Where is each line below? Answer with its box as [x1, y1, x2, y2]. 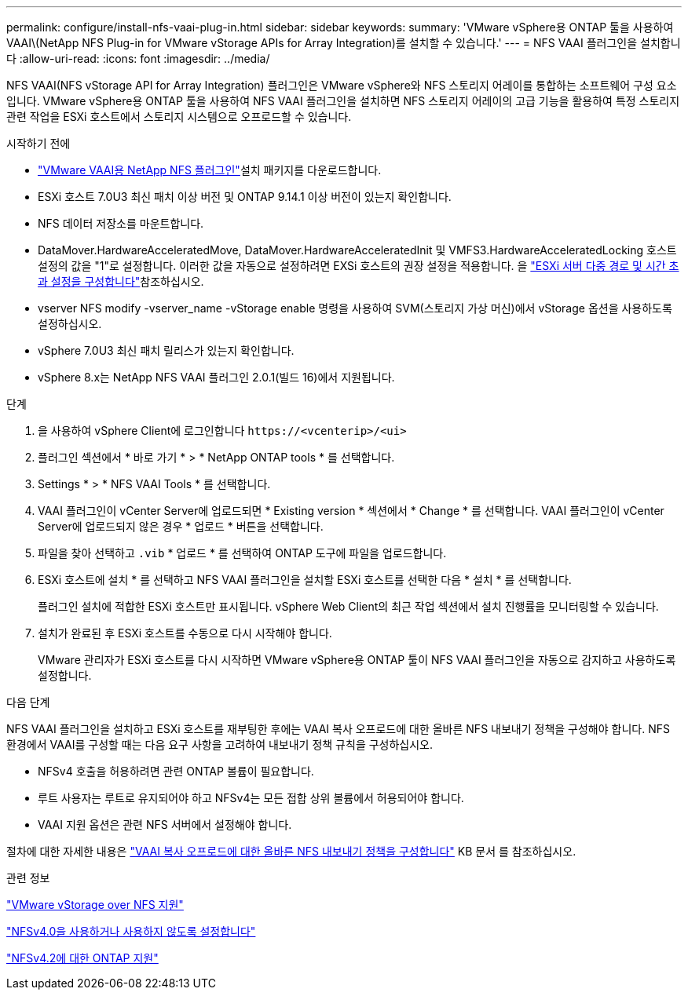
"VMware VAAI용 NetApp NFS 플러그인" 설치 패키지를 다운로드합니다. [38, 163, 382, 177]
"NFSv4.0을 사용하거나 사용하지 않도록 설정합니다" [6, 925, 256, 938]
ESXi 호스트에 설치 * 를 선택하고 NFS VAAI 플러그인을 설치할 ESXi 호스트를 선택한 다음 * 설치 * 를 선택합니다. [38, 573, 572, 586]
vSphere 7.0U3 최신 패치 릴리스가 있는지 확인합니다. [38, 344, 295, 357]
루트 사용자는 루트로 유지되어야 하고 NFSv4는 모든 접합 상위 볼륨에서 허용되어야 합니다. [38, 791, 464, 804]
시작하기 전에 [6, 137, 71, 150]
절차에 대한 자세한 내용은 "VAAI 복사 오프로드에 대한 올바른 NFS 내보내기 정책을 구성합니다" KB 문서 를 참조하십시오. [6, 845, 576, 858]
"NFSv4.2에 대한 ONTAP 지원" [6, 951, 159, 965]
